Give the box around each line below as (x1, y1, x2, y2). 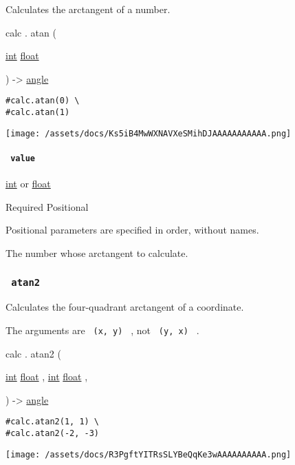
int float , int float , (6, 369, 88, 384)
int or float (6, 176, 51, 191)
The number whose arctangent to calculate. (6, 245, 188, 260)
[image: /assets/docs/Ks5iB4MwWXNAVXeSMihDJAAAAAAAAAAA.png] (6, 128, 292, 138)
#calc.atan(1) (6, 107, 70, 118)
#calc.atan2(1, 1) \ (6, 417, 100, 427)
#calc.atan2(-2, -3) (6, 428, 100, 439)
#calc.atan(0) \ (6, 96, 80, 106)
